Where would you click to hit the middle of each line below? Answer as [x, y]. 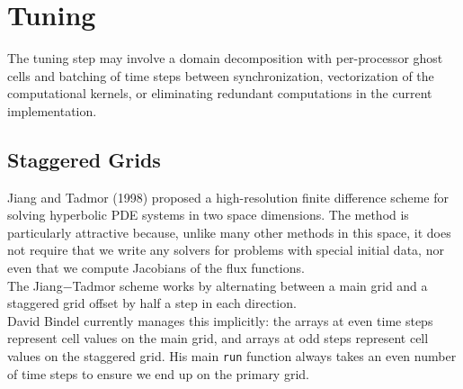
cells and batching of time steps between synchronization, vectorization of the [221, 75]
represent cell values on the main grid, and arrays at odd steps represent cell [218, 338]
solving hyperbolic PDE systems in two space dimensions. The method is [208, 215]
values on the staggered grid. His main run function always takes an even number [232, 356]
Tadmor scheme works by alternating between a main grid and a [250, 285]
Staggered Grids [84, 159]
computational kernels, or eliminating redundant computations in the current [220, 93]
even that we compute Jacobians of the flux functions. [156, 268]
